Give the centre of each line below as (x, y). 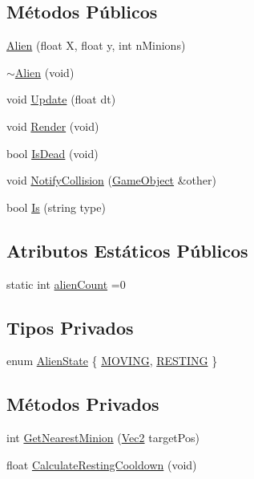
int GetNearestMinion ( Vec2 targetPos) (103, 438)
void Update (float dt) (61, 99)
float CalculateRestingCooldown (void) (102, 464)
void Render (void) (53, 126)
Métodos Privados (83, 404)
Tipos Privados (70, 327)
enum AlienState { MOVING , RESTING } (112, 361)
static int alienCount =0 (66, 284)
